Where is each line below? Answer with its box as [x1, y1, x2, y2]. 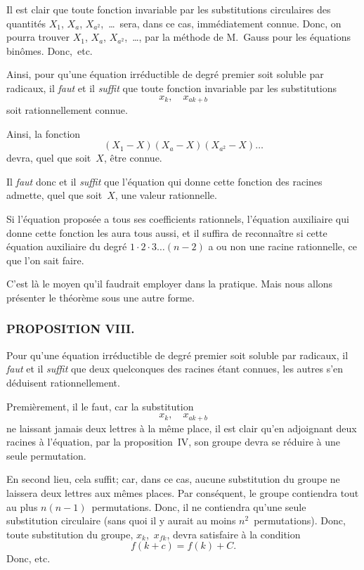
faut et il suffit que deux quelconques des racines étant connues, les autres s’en [6, 361, 344, 376]
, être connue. [103, 150, 162, 165]
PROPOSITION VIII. [6, 320, 135, 337]
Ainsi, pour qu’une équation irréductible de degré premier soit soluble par [6, 67, 324, 82]
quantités [6, 15, 46, 30]
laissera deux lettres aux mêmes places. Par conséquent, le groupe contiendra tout [6, 485, 359, 500]
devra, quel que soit [6, 150, 91, 165]
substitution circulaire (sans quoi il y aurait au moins [6, 513, 236, 528]
